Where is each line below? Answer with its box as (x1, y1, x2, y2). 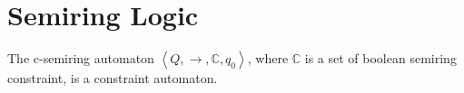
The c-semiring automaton (7, 49, 154, 68)
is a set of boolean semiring (304, 49, 457, 68)
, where (247, 49, 289, 68)
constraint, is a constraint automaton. (7, 69, 218, 88)
